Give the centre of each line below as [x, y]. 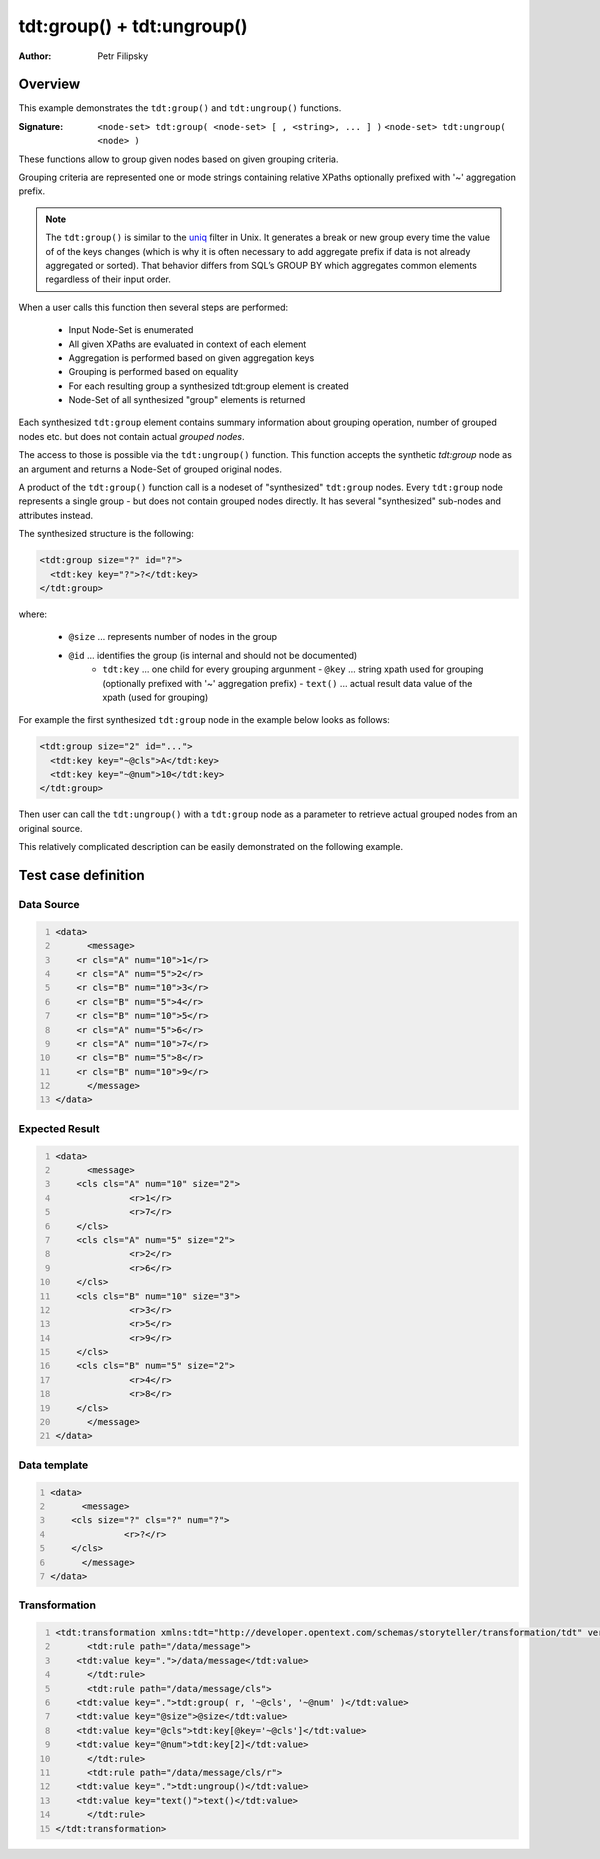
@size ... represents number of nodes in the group [173, 637]
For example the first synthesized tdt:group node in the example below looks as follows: [204, 720]
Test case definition [81, 875]
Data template [53, 1465]
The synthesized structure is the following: [106, 534]
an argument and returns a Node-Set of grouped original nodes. [150, 469]
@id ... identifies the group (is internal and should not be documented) [213, 655]
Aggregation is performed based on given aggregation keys [191, 357]
